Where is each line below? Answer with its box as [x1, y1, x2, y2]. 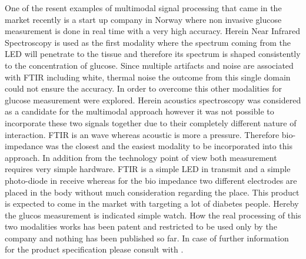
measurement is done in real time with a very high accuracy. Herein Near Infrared [5, 25, 301, 37]
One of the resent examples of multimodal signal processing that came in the [5, 2, 282, 14]
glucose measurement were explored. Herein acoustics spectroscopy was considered [5, 93, 301, 106]
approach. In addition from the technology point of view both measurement [5, 151, 277, 163]
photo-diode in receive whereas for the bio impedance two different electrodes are [5, 174, 297, 186]
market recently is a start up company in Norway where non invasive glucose [5, 13, 282, 25]
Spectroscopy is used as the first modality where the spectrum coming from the [5, 36, 291, 48]
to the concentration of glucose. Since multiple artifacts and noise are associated [5, 59, 294, 71]
